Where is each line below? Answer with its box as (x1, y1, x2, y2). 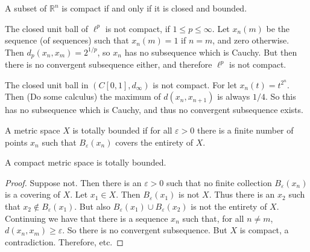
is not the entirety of (191, 199, 267, 212)
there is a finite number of (197, 124, 294, 137)
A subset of (5, 2, 47, 14)
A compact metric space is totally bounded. (5, 156, 166, 169)
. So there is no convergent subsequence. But (62, 224, 227, 236)
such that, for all (182, 212, 244, 224)
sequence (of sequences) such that (5, 34, 129, 47)
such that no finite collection (166, 176, 272, 189)
